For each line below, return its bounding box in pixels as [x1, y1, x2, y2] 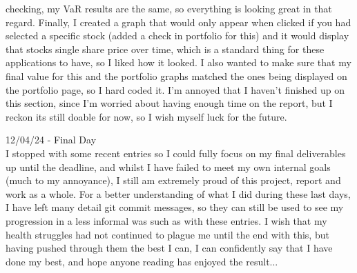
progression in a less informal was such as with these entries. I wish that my [6, 213, 327, 228]
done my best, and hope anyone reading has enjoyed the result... [6, 254, 278, 268]
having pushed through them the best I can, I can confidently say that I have [6, 241, 333, 255]
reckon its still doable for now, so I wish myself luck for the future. [6, 109, 287, 123]
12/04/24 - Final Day [6, 132, 97, 147]
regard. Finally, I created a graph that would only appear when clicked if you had [6, 14, 351, 29]
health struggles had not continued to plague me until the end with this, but [6, 227, 329, 241]
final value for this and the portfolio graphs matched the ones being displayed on [6, 68, 347, 83]
